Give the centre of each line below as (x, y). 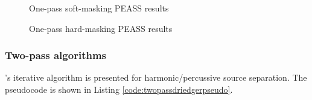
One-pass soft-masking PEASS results (99, 8)
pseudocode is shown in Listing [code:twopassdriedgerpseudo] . (119, 89)
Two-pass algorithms (56, 55)
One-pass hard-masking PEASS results (101, 28)
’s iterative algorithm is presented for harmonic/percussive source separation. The (156, 77)
